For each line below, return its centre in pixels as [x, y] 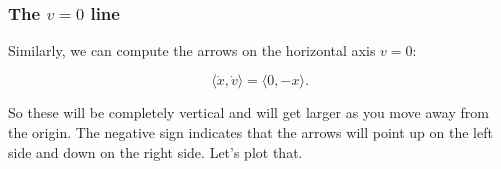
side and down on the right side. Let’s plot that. [155, 151]
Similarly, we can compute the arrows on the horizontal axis [192, 49]
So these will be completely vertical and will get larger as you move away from [248, 112]
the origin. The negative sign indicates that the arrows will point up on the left [250, 132]
